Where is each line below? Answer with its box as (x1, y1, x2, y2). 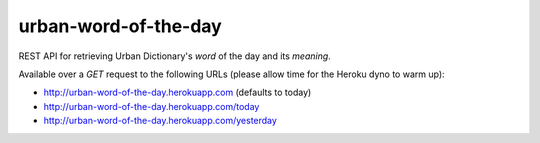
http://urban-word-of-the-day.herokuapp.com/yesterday (43, 115, 277, 127)
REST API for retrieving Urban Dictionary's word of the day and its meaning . (18, 50, 332, 62)
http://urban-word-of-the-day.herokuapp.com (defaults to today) (43, 86, 312, 99)
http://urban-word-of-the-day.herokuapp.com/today (43, 100, 260, 112)
